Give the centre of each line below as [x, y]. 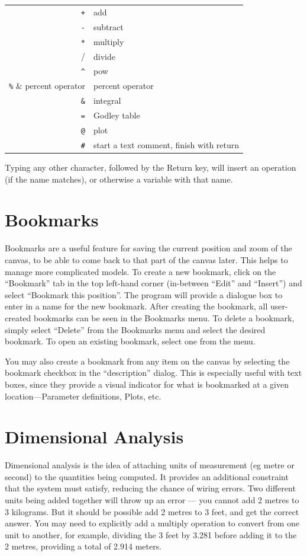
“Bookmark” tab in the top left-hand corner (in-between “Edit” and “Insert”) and [153, 283]
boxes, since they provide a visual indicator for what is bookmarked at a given [147, 384]
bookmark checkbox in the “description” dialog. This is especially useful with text [153, 373]
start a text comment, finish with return [167, 144]
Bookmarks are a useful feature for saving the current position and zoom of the [148, 248]
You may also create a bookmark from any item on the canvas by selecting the [147, 361]
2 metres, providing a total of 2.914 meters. [83, 546]
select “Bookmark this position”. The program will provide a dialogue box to [144, 294]
